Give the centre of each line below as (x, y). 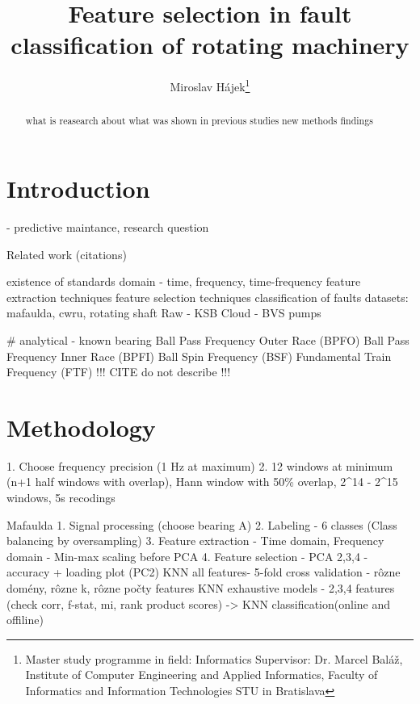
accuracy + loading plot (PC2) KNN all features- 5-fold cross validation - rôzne (204, 572)
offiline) (25, 620)
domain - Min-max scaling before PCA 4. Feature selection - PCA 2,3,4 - (187, 556)
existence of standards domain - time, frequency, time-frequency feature (184, 281)
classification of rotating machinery (210, 45)
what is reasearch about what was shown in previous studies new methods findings (199, 121)
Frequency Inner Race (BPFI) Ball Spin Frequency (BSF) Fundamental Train (199, 356)
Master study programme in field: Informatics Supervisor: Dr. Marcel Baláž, (214, 658)
